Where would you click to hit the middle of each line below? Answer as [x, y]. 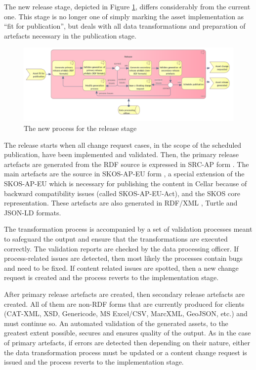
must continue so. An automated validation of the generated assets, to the [116, 323]
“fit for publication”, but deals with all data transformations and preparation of [125, 26]
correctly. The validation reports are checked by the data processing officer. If [121, 248]
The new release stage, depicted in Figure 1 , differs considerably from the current [127, 6]
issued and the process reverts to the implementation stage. [94, 362]
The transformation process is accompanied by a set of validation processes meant [128, 229]
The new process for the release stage [80, 128]
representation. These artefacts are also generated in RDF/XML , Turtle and [121, 203]
